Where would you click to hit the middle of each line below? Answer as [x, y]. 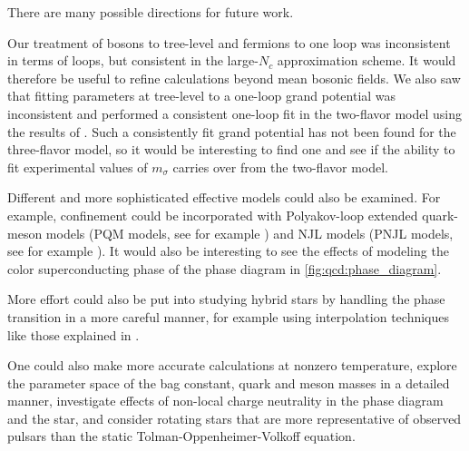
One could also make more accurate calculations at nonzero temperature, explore [232, 365]
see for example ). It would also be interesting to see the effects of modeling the [228, 251]
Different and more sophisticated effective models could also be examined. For [224, 197]
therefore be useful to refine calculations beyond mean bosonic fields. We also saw [234, 78]
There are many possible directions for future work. [151, 12]
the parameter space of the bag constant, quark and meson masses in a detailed [229, 382]
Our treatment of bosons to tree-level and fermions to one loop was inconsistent [229, 42]
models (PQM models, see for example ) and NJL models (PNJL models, [249, 233]
